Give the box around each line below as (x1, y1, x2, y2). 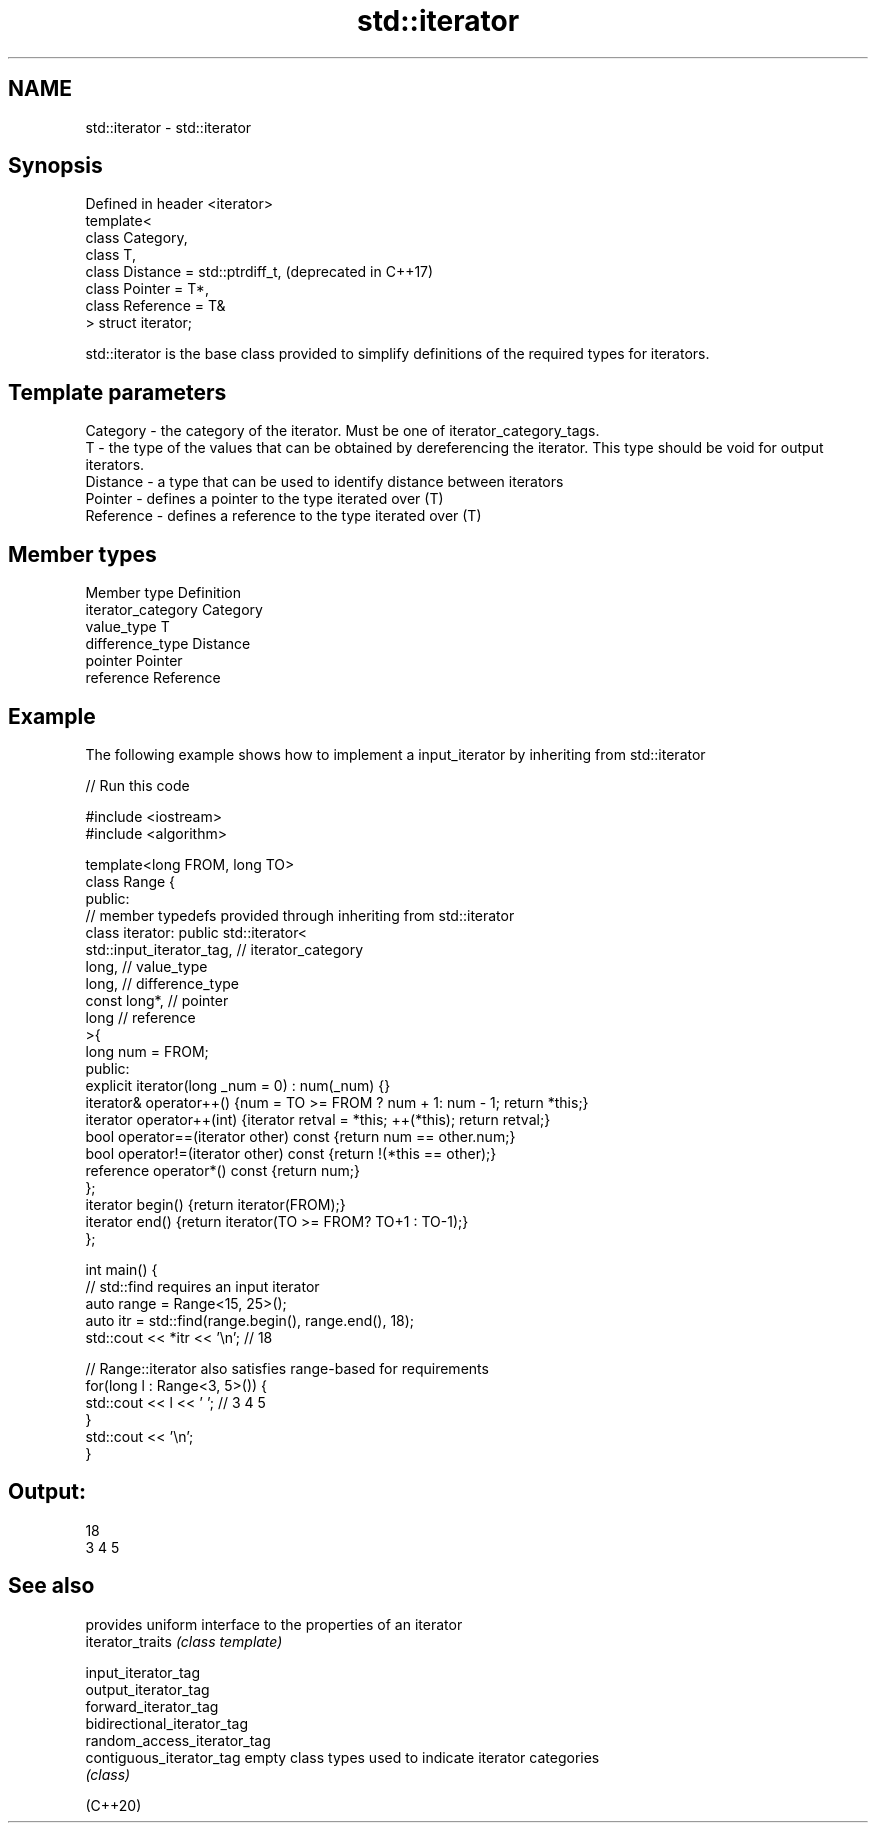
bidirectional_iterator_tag (85, 1714, 248, 1732)
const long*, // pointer (85, 991, 229, 1009)
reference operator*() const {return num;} (85, 1161, 360, 1179)
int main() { (85, 1260, 158, 1278)
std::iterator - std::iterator (85, 118, 252, 136)
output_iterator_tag (85, 1680, 210, 1698)
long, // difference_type (85, 974, 240, 992)
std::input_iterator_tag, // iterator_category (85, 940, 364, 958)
